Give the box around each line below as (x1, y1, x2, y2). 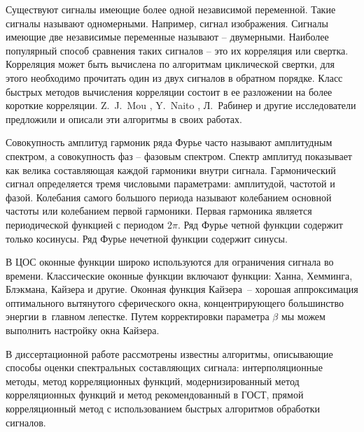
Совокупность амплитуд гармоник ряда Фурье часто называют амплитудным (6, 135, 332, 150)
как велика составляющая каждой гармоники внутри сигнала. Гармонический (6, 162, 336, 177)
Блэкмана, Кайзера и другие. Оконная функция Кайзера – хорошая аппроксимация (6, 282, 358, 296)
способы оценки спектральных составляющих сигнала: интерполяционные (6, 360, 323, 375)
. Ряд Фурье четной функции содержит (177, 217, 343, 231)
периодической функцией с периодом (6, 217, 164, 231)
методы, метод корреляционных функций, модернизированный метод (6, 373, 300, 388)
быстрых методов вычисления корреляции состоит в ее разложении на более (6, 84, 332, 99)
